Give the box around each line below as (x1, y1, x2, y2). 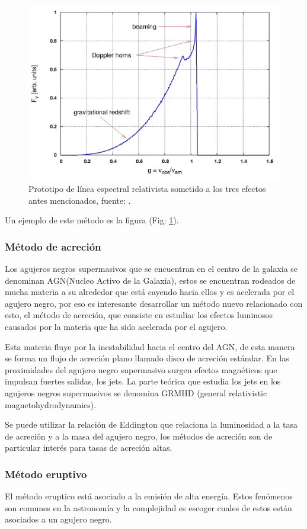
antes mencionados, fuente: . (28, 194, 131, 206)
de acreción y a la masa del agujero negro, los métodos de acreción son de (5, 429, 273, 442)
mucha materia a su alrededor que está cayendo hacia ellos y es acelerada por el (5, 286, 295, 298)
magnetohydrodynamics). (5, 398, 97, 411)
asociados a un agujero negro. (5, 513, 112, 525)
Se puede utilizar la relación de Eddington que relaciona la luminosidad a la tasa (5, 418, 298, 431)
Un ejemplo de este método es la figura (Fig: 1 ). (5, 214, 179, 226)
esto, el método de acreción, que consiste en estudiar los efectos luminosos (5, 309, 273, 321)
